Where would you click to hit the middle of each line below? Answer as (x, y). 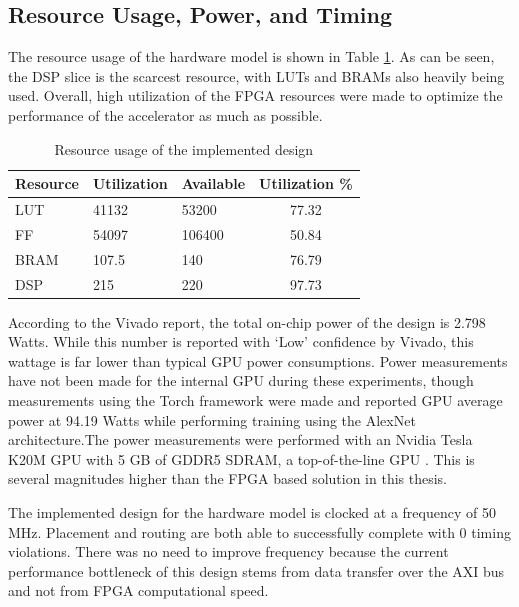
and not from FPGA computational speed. (138, 590)
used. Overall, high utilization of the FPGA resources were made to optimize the (255, 95)
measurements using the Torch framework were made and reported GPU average (255, 400)
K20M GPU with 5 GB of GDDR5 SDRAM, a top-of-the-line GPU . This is (241, 458)
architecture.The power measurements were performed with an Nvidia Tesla (240, 439)
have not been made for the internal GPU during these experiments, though (241, 380)
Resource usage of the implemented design (184, 148)
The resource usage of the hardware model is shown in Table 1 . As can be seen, (251, 56)
